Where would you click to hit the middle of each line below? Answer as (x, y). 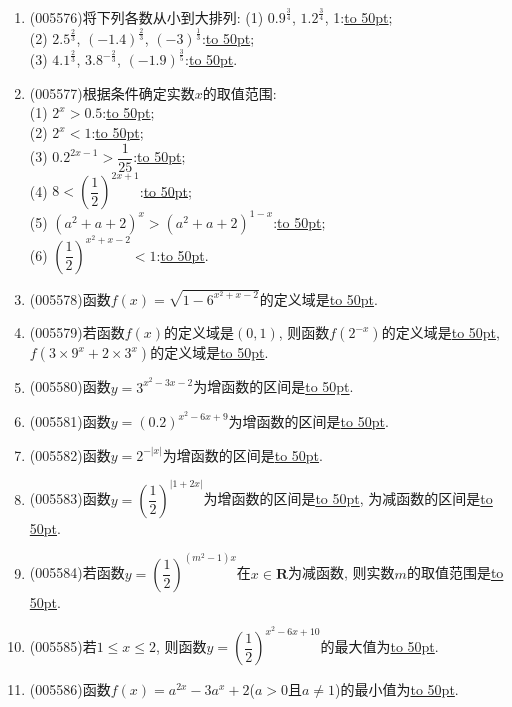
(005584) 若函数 (77, 572)
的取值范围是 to (455, 572)
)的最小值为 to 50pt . (397, 689)
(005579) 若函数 (77, 332)
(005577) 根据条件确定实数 (112, 92)
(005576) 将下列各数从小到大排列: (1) (146, 17)
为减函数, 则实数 (341, 572)
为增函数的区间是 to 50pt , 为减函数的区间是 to (348, 498)
